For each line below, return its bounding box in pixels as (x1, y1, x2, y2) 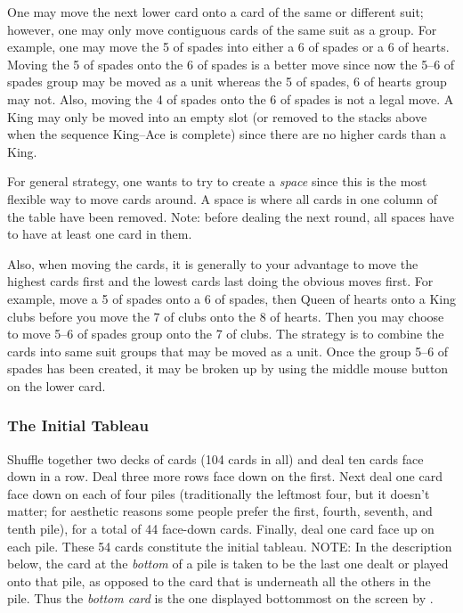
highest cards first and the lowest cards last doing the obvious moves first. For (7, 272, 434, 290)
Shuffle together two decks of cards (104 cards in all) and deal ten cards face (7, 449, 424, 468)
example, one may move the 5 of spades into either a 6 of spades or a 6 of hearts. (7, 37, 450, 56)
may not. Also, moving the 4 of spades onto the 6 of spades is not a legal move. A (7, 89, 454, 108)
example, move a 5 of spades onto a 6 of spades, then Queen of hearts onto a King (7, 289, 456, 307)
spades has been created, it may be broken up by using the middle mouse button (7, 359, 449, 378)
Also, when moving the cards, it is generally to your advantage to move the (7, 254, 418, 273)
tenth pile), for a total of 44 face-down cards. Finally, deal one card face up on (7, 519, 435, 538)
